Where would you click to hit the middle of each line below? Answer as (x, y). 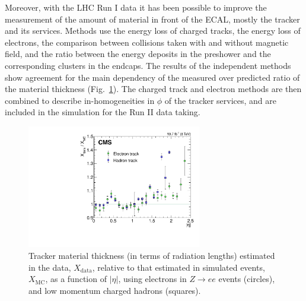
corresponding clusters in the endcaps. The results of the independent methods (148, 65)
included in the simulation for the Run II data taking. (103, 112)
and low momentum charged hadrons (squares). (115, 290)
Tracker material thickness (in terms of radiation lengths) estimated (152, 256)
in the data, (50, 267)
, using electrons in (152, 279)
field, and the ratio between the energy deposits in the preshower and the (138, 54)
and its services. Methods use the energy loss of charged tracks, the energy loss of (153, 31)
